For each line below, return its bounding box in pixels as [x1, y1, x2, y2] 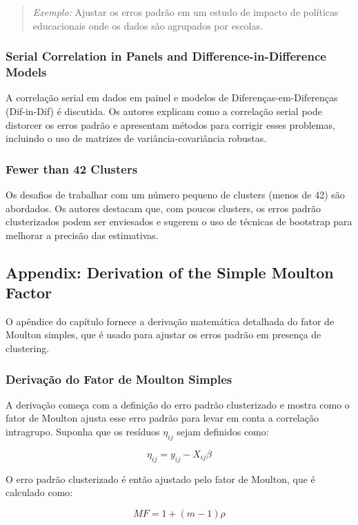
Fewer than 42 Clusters [6, 160, 138, 177]
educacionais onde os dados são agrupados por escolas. [32, 18, 263, 32]
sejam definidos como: [177, 424, 269, 439]
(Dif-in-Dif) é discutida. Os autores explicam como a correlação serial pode [6, 103, 322, 118]
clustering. [6, 341, 50, 356]
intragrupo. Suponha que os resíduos [6, 424, 160, 439]
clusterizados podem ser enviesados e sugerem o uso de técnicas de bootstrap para [6, 214, 352, 229]
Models [6, 63, 47, 81]
